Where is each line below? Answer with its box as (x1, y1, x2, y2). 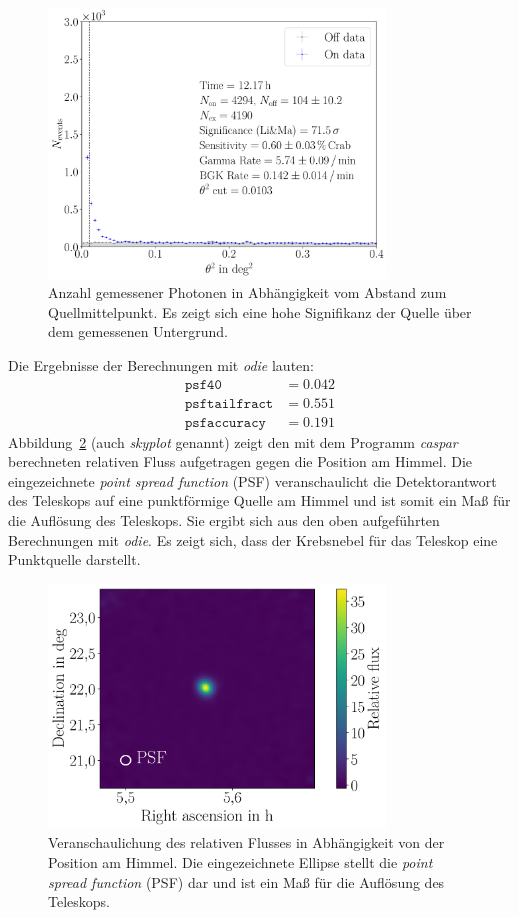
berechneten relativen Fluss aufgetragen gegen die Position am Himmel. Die (8, 451, 473, 472)
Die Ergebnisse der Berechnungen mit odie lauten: (8, 354, 314, 375)
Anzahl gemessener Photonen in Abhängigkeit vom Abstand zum (48, 282, 447, 303)
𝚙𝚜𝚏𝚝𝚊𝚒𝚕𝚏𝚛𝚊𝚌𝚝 (185, 396, 274, 411)
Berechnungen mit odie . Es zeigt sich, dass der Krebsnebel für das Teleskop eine (8, 529, 498, 550)
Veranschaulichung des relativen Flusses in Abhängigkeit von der (48, 832, 445, 853)
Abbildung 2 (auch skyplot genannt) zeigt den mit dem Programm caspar (8, 431, 458, 452)
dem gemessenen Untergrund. (48, 321, 228, 342)
